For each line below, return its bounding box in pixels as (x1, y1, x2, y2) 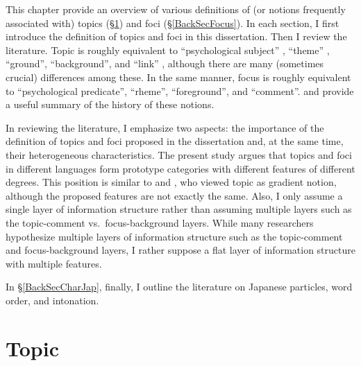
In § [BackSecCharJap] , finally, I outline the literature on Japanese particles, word (6, 279, 353, 294)
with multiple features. (6, 256, 102, 270)
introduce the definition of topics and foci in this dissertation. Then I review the (6, 29, 347, 44)
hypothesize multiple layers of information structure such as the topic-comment (6, 229, 343, 243)
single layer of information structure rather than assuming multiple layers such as (6, 202, 352, 216)
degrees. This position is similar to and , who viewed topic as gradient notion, (6, 175, 337, 189)
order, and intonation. (6, 293, 99, 307)
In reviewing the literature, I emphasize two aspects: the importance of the (6, 120, 324, 134)
